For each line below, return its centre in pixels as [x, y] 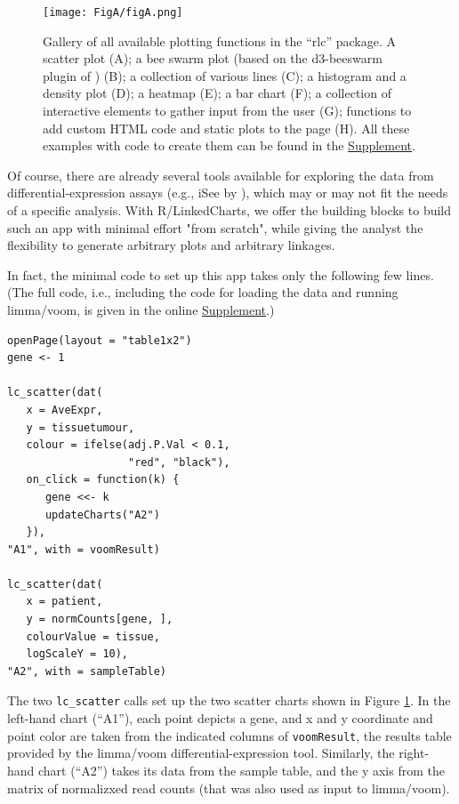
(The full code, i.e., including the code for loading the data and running [203, 292]
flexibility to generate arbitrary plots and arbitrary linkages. [171, 245]
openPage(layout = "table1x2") [100, 340]
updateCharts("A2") [102, 515]
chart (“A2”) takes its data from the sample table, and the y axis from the [242, 770]
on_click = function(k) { [103, 480]
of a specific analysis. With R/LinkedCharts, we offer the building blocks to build [229, 210]
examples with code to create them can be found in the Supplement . [229, 145]
